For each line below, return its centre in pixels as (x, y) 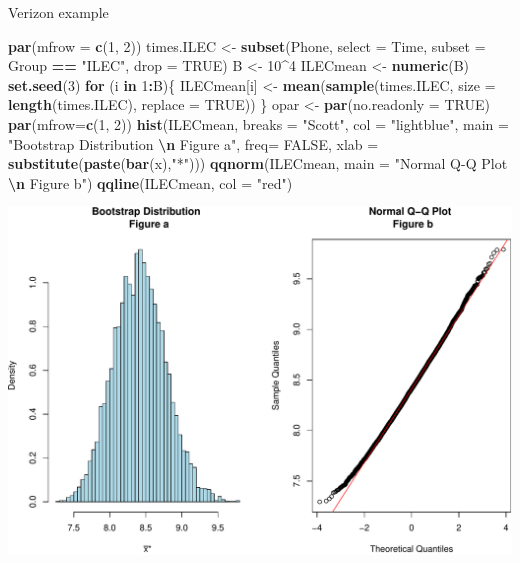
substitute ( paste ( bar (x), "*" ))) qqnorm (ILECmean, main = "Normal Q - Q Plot (258, 163)
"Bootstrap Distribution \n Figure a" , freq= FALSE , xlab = (193, 143)
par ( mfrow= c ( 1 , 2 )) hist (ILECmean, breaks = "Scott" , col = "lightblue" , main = (258, 123)
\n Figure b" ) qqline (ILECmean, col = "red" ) (150, 182)
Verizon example (58, 12)
